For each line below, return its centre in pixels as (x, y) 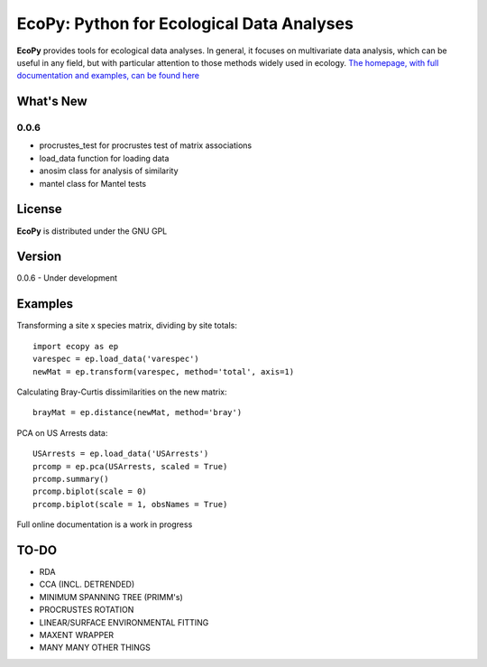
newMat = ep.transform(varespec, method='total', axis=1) (164, 371)
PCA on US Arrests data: (62, 432)
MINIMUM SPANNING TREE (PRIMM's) (111, 597)
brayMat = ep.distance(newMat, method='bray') (138, 412)
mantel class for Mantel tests (93, 183)
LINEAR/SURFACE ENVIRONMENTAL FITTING (124, 622)
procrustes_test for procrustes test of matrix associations (146, 145)
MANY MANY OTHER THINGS (95, 648)
